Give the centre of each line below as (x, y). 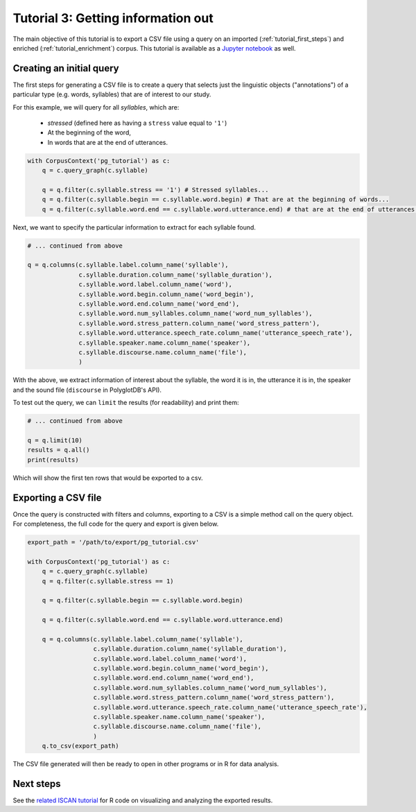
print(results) (53, 460)
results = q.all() (59, 450)
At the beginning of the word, (89, 132)
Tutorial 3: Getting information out (113, 18)
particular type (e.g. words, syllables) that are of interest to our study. (112, 94)
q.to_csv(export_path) (80, 746)
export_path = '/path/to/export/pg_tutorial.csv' (113, 542)
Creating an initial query (66, 68)
